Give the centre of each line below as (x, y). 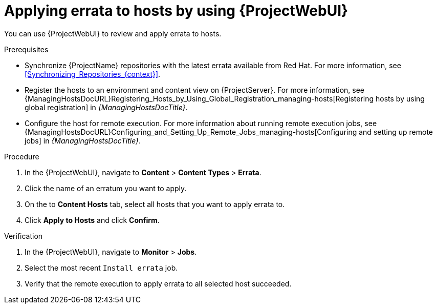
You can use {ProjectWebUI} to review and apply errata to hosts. (113, 33)
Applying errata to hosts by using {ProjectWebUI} (176, 11)
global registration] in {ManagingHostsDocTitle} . (106, 107)
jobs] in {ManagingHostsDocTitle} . (83, 140)
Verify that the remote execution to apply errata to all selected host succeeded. (158, 283)
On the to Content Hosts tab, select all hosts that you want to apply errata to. (155, 204)
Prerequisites (26, 49)
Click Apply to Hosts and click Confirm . (92, 220)
